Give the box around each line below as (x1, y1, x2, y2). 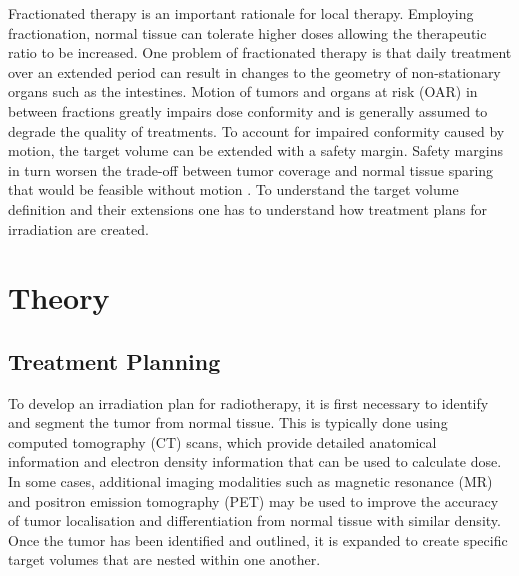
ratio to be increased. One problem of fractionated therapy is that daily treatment (8, 42, 512, 63)
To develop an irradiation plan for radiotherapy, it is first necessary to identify (8, 392, 489, 413)
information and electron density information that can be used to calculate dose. (8, 451, 502, 472)
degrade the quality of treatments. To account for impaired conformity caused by (8, 120, 505, 141)
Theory (8, 277, 110, 318)
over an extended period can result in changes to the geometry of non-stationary (8, 61, 501, 82)
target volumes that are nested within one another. (8, 549, 321, 570)
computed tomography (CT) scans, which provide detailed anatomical (8, 431, 437, 452)
